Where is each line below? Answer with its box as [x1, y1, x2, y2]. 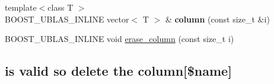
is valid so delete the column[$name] [5, 62, 232, 80]
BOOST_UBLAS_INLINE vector [5, 12, 129, 25]
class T [47, 1, 74, 13]
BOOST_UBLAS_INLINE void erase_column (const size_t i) [5, 33, 234, 45]
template [5, 1, 37, 13]
